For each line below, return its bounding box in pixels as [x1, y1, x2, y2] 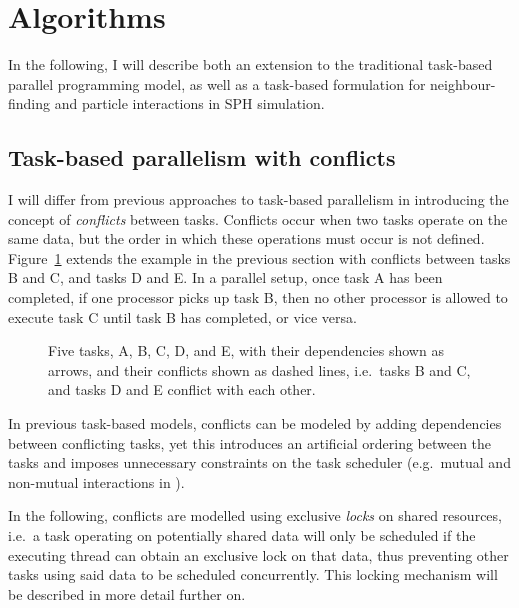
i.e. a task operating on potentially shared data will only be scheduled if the [8, 525, 476, 546]
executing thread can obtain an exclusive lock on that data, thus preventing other [8, 544, 509, 565]
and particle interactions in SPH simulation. [54, 93, 325, 114]
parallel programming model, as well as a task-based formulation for [8, 73, 426, 94]
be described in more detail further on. [8, 583, 246, 604]
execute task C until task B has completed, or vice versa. [8, 306, 357, 327]
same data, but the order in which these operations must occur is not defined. [8, 228, 485, 249]
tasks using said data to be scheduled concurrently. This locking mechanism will [8, 564, 498, 585]
